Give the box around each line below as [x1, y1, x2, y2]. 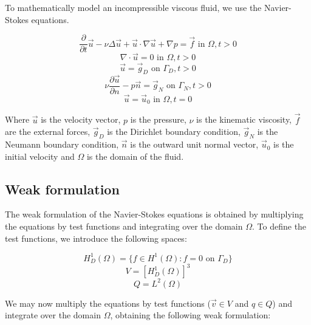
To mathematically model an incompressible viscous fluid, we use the [5, 1, 262, 13]
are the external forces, [5, 125, 91, 138]
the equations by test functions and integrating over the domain [5, 220, 243, 233]
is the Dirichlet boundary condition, [107, 125, 241, 138]
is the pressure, [130, 113, 186, 126]
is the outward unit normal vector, [130, 138, 259, 151]
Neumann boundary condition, [5, 138, 119, 151]
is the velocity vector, [41, 113, 121, 126]
